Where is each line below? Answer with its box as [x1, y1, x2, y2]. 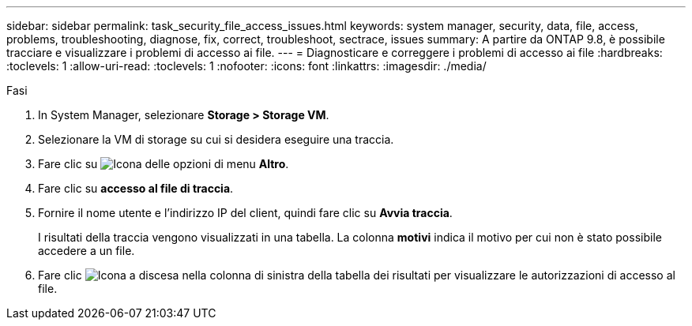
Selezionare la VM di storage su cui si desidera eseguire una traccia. [38, 133, 394, 146]
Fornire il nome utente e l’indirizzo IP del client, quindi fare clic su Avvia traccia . [38, 206, 453, 219]
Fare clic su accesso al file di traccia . [38, 182, 234, 195]
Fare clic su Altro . [38, 157, 289, 170]
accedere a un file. [38, 244, 135, 257]
